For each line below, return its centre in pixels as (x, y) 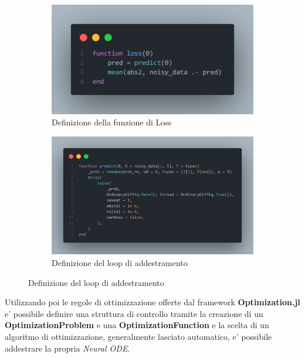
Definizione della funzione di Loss (112, 122)
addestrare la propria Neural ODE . (67, 348)
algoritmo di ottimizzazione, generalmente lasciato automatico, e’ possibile (138, 337)
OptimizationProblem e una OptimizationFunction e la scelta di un (137, 325)
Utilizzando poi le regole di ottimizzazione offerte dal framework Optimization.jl (152, 302)
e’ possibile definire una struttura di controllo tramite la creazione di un (134, 313)
